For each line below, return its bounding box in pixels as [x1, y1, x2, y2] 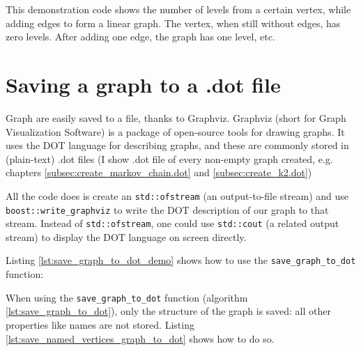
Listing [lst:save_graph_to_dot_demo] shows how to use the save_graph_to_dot [6, 253, 356, 267]
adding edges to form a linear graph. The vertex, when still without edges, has [6, 15, 341, 30]
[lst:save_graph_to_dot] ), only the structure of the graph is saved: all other [6, 304, 331, 318]
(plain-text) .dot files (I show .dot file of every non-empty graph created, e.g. [6, 151, 333, 166]
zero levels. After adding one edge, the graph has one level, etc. [6, 29, 275, 44]
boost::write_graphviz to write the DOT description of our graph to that [6, 202, 329, 217]
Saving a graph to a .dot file [6, 70, 281, 98]
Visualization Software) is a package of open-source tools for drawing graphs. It [6, 124, 345, 139]
